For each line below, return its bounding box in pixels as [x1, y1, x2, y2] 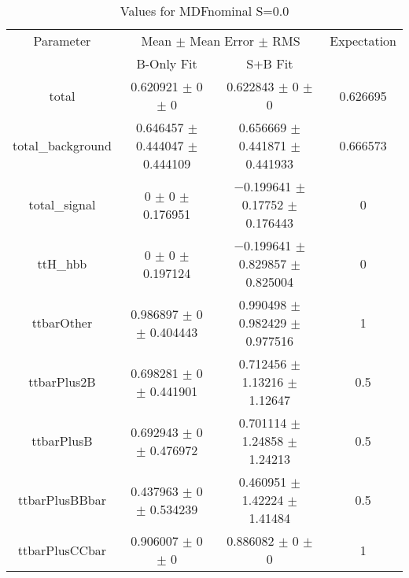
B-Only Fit [136, 54, 197, 72]
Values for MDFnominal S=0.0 [120, 2, 289, 20]
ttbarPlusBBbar [17, 491, 106, 509]
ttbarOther [31, 313, 93, 332]
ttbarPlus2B [28, 372, 96, 391]
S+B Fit [246, 54, 293, 72]
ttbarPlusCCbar [17, 540, 107, 559]
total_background [13, 136, 112, 154]
